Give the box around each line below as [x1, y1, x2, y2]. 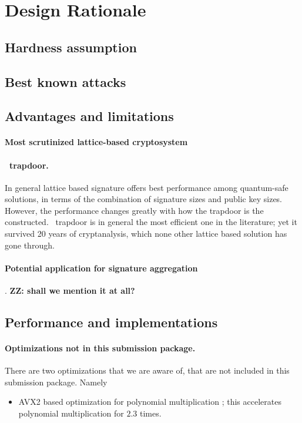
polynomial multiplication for [18, 407, 124, 419]
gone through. [5, 239, 55, 251]
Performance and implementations [5, 313, 218, 331]
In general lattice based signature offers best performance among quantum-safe [5, 181, 288, 193]
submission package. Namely [5, 375, 108, 388]
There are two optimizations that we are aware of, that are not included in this [5, 364, 290, 377]
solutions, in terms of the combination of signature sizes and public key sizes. [5, 193, 283, 205]
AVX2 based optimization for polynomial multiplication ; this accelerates [18, 395, 281, 408]
